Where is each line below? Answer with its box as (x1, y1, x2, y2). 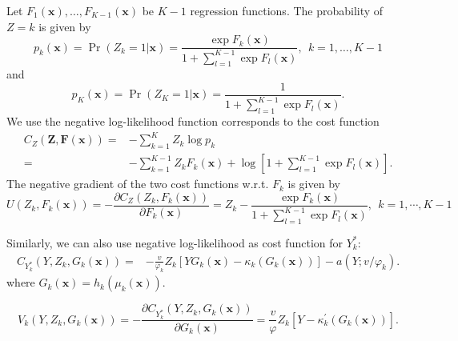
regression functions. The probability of (190, 2, 384, 18)
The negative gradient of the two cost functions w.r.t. (6, 175, 269, 192)
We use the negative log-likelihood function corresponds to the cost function (6, 113, 380, 130)
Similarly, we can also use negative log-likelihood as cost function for (6, 234, 343, 251)
